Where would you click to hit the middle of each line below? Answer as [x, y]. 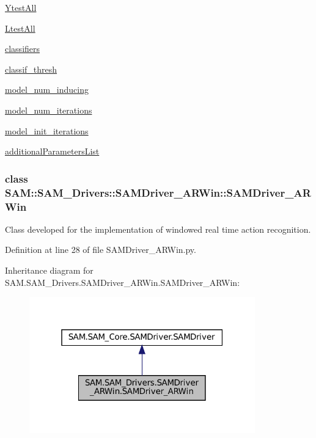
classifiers [23, 49]
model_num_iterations [49, 110]
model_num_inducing [47, 89]
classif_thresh [31, 69]
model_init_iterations [47, 130]
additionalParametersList [52, 151]
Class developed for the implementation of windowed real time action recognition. [158, 229]
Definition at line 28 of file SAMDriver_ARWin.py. [101, 250]
